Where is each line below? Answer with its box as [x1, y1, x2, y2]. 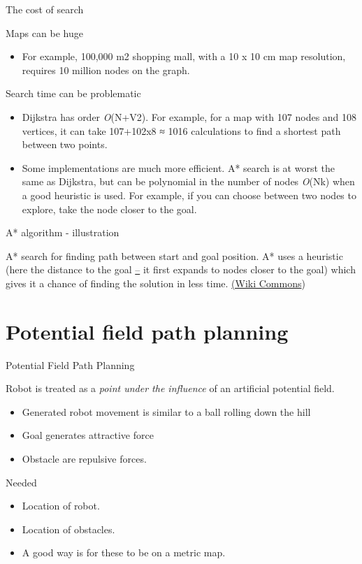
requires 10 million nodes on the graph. [22, 62, 190, 77]
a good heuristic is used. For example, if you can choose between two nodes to [22, 187, 356, 202]
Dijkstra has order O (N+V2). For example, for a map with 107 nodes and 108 [22, 109, 357, 124]
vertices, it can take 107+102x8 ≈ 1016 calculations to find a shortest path [22, 123, 341, 138]
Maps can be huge [6, 25, 83, 40]
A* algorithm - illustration [6, 225, 120, 240]
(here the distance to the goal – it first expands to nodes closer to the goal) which [6, 262, 356, 277]
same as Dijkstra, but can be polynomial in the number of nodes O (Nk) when [22, 174, 355, 189]
